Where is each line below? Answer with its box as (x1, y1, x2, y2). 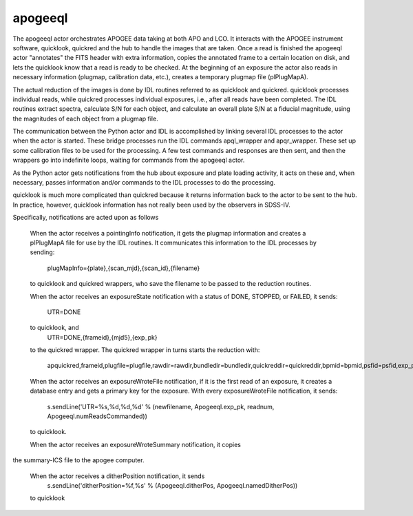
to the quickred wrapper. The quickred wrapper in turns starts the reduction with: (30, 346, 260, 354)
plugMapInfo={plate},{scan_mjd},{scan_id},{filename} (47, 264, 200, 272)
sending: (30, 248, 55, 256)
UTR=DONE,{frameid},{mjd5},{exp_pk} (47, 333, 158, 341)
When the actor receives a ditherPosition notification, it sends (30, 472, 205, 480)
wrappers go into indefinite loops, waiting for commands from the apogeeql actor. (12, 156, 245, 165)
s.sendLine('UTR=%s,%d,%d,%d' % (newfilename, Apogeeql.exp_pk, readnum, (47, 402, 275, 411)
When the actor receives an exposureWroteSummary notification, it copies (30, 440, 241, 448)
